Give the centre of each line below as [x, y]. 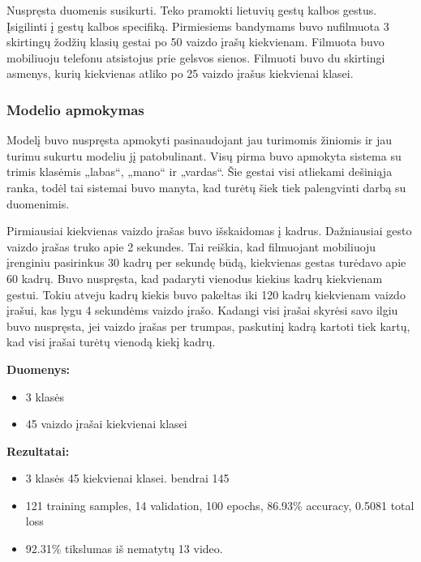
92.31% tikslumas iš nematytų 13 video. [124, 549]
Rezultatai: [38, 450]
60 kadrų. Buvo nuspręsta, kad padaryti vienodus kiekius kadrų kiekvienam [195, 278]
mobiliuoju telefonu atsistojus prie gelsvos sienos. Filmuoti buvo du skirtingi [196, 57]
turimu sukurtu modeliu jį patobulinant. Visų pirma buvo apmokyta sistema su [204, 155]
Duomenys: [38, 369]
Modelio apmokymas [75, 109]
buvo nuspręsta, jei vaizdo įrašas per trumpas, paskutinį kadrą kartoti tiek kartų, [208, 326]
